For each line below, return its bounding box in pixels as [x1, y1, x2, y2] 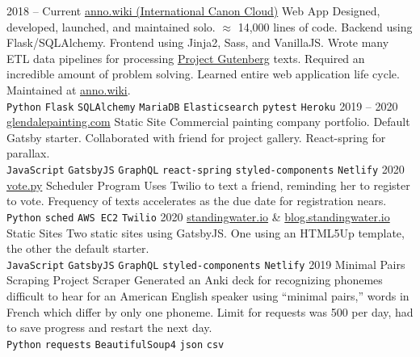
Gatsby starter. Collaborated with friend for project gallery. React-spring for [6, 128, 386, 145]
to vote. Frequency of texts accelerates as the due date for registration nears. [6, 192, 387, 209]
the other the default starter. [6, 240, 149, 257]
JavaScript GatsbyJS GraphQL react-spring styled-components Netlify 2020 [6, 161, 405, 177]
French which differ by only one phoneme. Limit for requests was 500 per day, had [6, 303, 414, 320]
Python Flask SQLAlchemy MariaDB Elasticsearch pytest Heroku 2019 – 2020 [6, 97, 398, 114]
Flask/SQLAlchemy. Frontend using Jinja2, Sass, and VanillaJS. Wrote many [6, 34, 389, 51]
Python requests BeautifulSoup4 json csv [6, 338, 225, 351]
